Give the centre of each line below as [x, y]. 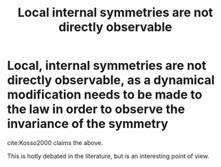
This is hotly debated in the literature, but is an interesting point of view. [108, 156]
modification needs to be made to [105, 95]
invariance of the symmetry [88, 124]
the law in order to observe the [96, 109]
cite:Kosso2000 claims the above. [55, 142]
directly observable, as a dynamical [111, 80]
